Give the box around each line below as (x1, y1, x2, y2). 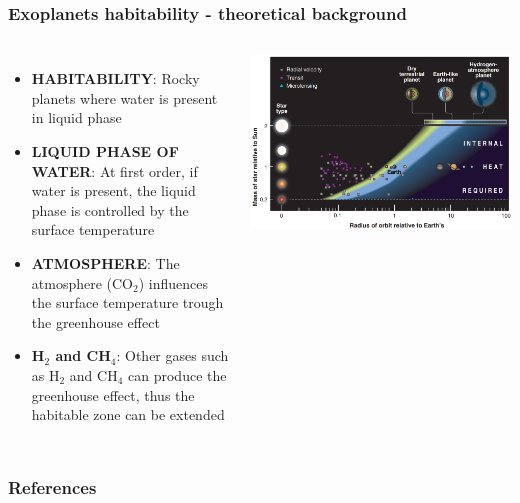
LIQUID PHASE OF (31, 141, 179, 161)
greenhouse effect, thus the (31, 384, 195, 405)
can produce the (128, 364, 227, 385)
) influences (138, 272, 209, 293)
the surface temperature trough (31, 292, 224, 313)
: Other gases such (116, 345, 229, 366)
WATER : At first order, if (31, 160, 198, 181)
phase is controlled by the (31, 199, 189, 220)
